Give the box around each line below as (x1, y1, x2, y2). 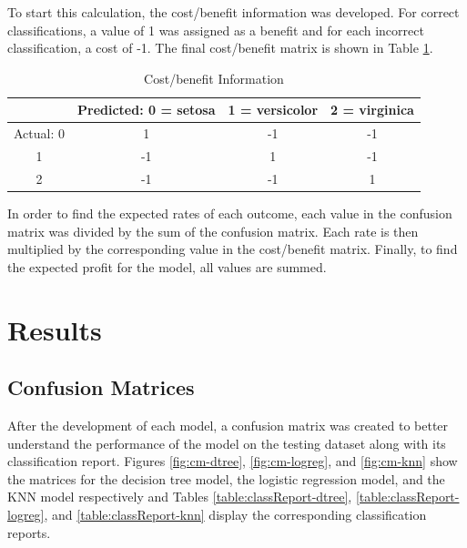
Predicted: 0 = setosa (77, 100, 216, 119)
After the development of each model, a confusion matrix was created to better (7, 415, 449, 434)
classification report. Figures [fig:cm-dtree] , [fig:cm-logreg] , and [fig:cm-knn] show (7, 452, 458, 471)
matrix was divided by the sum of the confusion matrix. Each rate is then (7, 221, 419, 240)
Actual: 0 (14, 124, 65, 143)
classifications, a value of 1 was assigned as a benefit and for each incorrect (7, 20, 424, 39)
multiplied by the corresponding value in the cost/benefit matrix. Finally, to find (7, 239, 458, 259)
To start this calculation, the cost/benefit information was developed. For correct (7, 3, 460, 21)
